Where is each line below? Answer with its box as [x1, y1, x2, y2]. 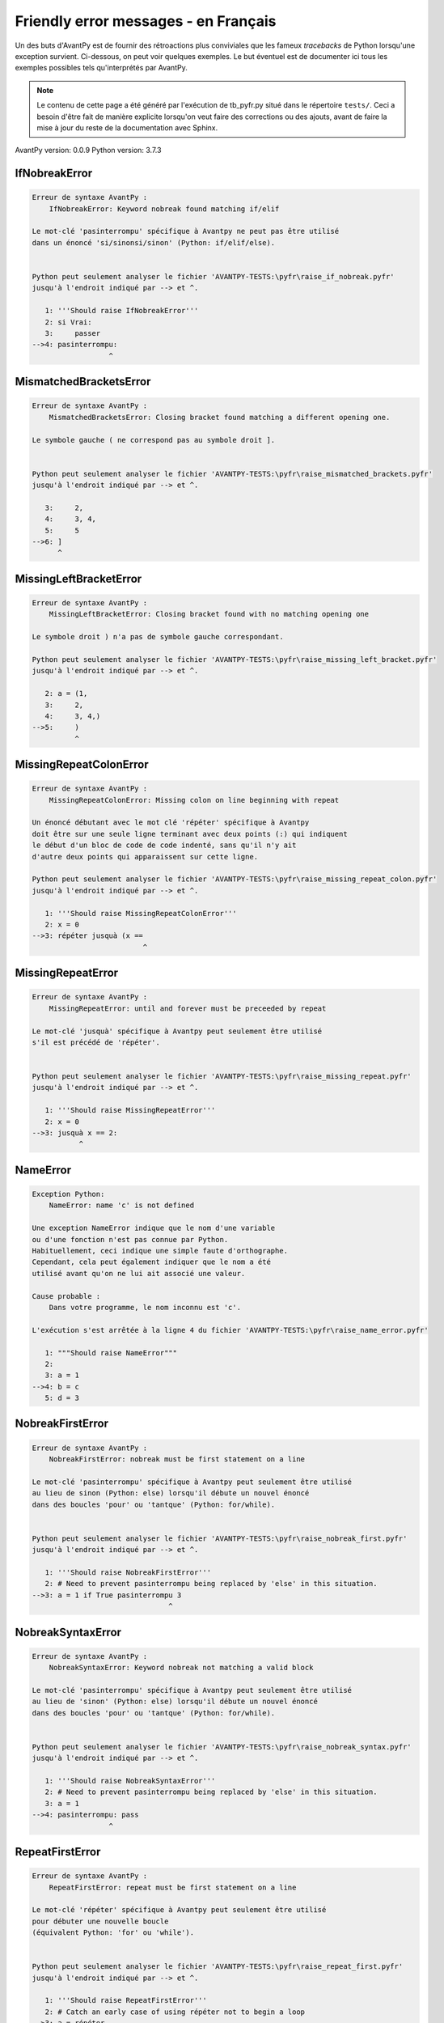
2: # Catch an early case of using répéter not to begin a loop [44, 2007, 306, 2017]
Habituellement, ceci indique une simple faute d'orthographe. [32, 1246, 289, 1255]
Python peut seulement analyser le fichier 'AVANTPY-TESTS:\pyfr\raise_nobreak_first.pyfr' [32, 1533, 408, 1543]
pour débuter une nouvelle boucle [32, 1916, 169, 1926]
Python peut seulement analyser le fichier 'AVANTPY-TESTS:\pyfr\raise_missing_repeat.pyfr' [32, 1072, 412, 1081]
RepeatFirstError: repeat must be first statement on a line [49, 1882, 297, 1892]
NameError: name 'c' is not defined [49, 1201, 194, 1210]
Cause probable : [32, 1291, 101, 1300]
